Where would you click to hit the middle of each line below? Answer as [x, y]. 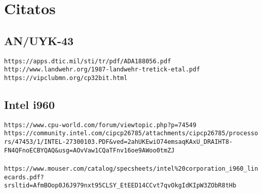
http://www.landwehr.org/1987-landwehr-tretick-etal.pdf [102, 70]
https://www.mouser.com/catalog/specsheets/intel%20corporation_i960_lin [131, 168]
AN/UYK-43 [39, 40]
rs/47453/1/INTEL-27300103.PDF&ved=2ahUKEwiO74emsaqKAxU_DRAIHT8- [119, 142]
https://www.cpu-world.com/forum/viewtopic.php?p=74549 [100, 125]
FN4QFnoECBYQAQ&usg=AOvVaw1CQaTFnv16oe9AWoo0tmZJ [89, 150]
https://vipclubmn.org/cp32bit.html [66, 78]
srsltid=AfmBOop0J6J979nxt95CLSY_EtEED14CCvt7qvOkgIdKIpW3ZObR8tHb [120, 186]
